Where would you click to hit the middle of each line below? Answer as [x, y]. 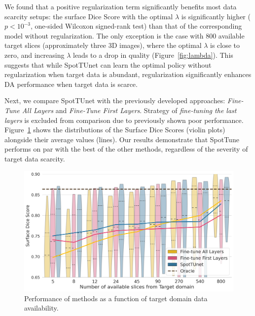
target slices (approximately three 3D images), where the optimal [103, 45]
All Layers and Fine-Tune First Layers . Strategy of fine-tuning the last [129, 110]
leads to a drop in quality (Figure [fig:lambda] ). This [153, 55]
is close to [225, 45]
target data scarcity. [35, 158]
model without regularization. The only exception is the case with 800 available [125, 35]
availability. [41, 308]
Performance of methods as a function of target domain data [116, 298]
